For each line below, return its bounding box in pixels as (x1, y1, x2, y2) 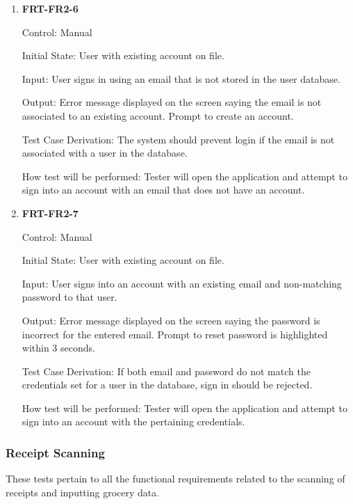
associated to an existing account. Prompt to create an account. (22, 108, 294, 123)
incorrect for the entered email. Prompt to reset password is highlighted (22, 326, 328, 341)
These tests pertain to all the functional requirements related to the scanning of (6, 471, 345, 486)
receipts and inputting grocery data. (6, 485, 160, 499)
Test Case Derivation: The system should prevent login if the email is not (22, 132, 335, 146)
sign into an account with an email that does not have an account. (22, 182, 305, 197)
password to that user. (22, 290, 117, 304)
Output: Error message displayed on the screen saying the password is (22, 313, 320, 327)
